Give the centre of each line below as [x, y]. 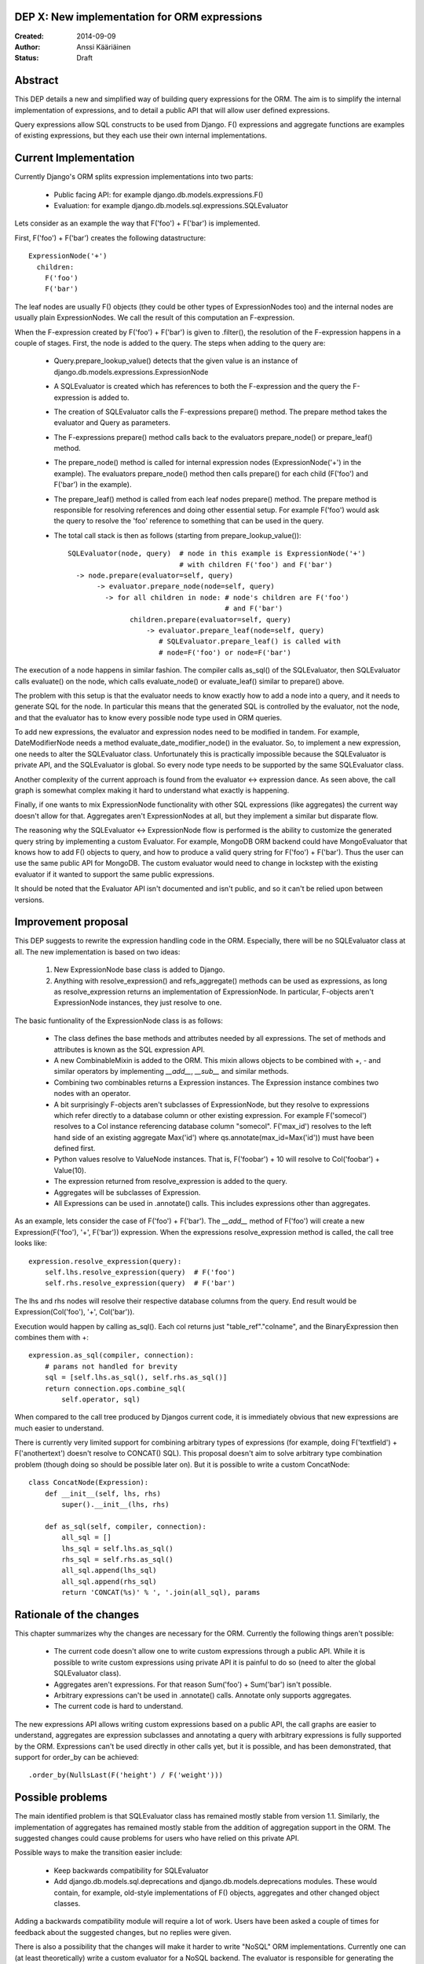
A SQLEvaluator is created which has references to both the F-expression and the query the [202, 387]
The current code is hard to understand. [119, 1706]
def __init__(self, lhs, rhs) [102, 1493]
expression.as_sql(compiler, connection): [111, 1356]
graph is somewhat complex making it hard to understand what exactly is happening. [152, 790]
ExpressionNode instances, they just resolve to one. [138, 1002]
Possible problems [61, 1798]
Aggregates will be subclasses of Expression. [127, 1192]
